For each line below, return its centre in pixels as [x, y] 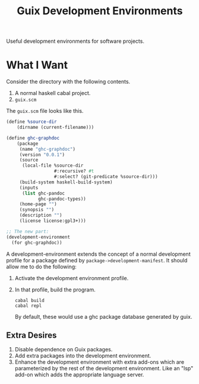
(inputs [29, 188]
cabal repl [28, 306]
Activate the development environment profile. [72, 278]
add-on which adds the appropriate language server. [79, 375]
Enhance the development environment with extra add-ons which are [99, 362]
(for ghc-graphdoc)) [37, 242]
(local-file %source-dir [53, 166]
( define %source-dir [32, 122]
